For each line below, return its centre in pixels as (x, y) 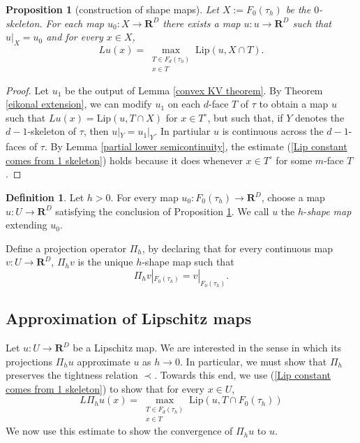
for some (294, 160)
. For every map (144, 197)
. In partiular (182, 131)
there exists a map (202, 23)
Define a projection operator (66, 248)
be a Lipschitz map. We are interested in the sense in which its (207, 348)
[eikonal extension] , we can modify (79, 104)
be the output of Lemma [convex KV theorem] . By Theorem (194, 90)
